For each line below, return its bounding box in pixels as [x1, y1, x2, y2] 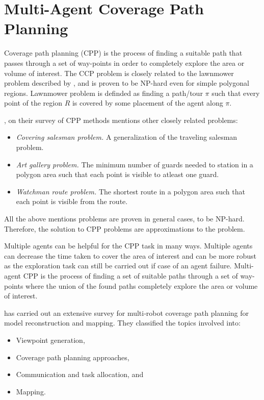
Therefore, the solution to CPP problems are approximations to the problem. [4, 223, 245, 234]
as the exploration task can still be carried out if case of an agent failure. [4, 260, 232, 271]
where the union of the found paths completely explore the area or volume [25, 280, 258, 291]
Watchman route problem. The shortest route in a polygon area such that [16, 186, 245, 196]
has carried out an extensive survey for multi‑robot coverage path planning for [4, 307, 249, 318]
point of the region [4, 97, 63, 108]
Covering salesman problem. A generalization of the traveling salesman [16, 132, 237, 142]
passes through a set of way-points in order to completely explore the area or [4, 57, 245, 68]
